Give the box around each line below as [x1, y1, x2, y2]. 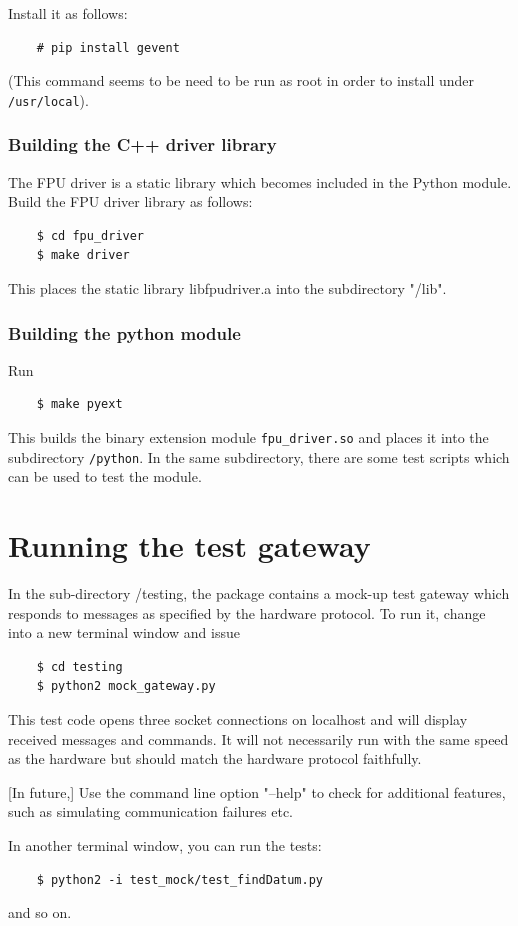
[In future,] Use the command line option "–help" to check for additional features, [8, 781, 506, 802]
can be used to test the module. [8, 466, 202, 487]
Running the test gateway [8, 525, 371, 566]
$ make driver [36, 248, 130, 263]
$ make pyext [36, 397, 123, 412]
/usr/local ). [8, 89, 89, 110]
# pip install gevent [36, 40, 180, 55]
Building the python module [8, 320, 241, 345]
